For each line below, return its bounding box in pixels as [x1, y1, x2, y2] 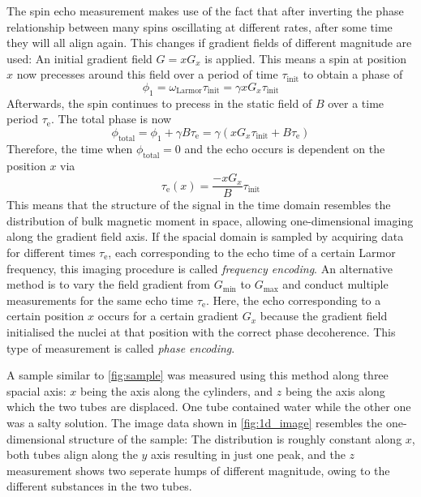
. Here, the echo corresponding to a [206, 291, 381, 308]
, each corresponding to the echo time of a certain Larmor [108, 243, 396, 260]
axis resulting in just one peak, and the [151, 446, 346, 463]
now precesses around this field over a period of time [16, 66, 278, 83]
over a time [328, 94, 384, 111]
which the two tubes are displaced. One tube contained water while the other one [6, 398, 411, 415]
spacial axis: [6, 382, 67, 399]
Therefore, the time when [6, 139, 133, 156]
